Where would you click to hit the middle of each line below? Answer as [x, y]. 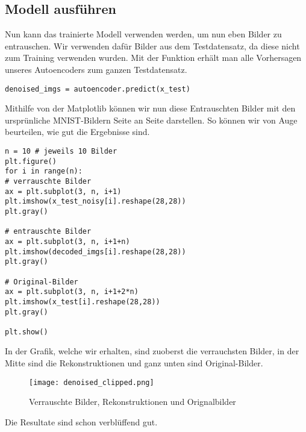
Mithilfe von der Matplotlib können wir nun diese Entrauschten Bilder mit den [150, 108]
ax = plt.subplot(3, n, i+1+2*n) [72, 292]
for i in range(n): [44, 171]
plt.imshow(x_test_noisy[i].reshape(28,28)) [95, 202]
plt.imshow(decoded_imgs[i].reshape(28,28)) [95, 252]
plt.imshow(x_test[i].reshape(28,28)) [83, 302]
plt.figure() [31, 161]
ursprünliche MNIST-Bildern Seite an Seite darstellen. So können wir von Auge [151, 120]
